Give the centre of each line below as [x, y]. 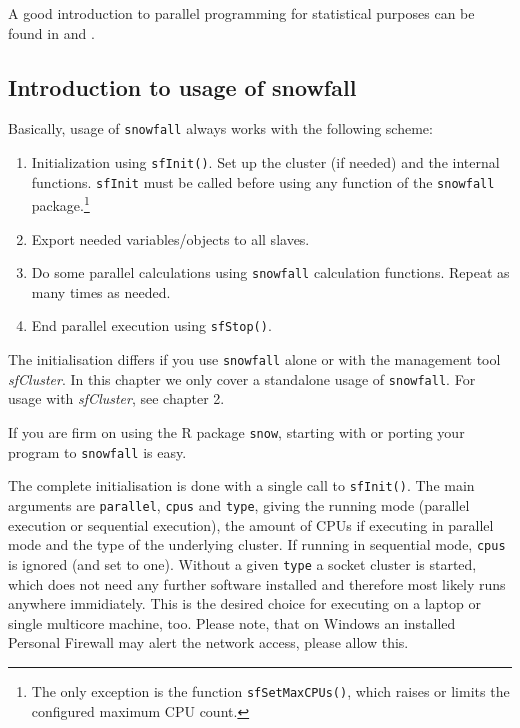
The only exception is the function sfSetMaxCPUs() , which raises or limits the [270, 690]
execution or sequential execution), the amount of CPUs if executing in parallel [251, 524]
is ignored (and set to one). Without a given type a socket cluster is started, [242, 563]
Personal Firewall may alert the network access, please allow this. [208, 642]
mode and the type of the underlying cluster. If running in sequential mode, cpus [257, 544]
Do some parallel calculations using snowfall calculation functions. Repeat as [270, 272]
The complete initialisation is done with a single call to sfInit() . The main [241, 485]
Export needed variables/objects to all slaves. [170, 238]
